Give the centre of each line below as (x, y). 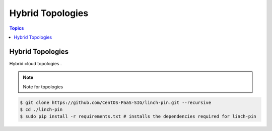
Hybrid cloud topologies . (36, 63)
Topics (17, 28)
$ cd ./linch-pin (41, 110)
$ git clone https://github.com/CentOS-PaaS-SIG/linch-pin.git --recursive (116, 102)
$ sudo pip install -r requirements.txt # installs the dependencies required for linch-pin (138, 116)
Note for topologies (43, 87)
